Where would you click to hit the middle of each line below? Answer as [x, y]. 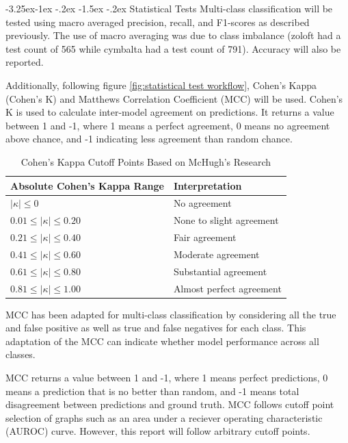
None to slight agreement [226, 220]
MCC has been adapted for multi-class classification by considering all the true [171, 314]
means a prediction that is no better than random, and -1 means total [152, 391]
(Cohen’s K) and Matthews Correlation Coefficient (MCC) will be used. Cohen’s [174, 98]
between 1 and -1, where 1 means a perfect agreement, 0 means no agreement [168, 125]
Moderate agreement [216, 254]
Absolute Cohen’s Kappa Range [87, 185]
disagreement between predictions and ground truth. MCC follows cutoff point [170, 404]
